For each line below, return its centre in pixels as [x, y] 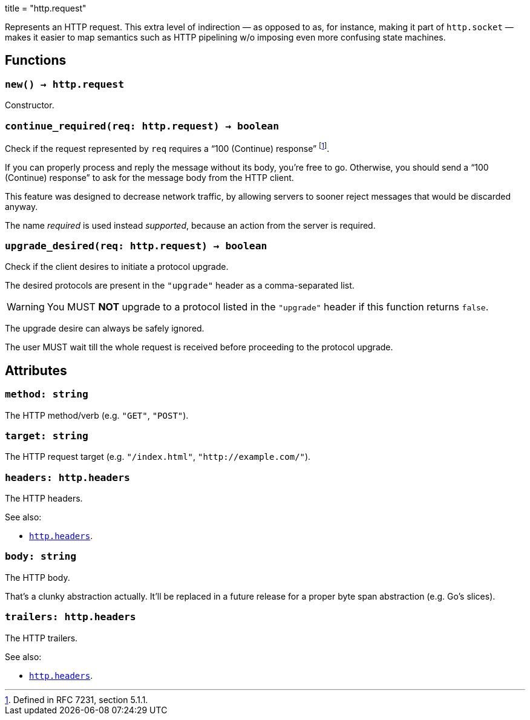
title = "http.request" [46, 8]
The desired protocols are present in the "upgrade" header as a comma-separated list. [180, 286]
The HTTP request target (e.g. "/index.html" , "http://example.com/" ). [158, 457]
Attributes [36, 370]
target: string [47, 436]
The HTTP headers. [44, 499]
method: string [47, 394]
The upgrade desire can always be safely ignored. [105, 329]
